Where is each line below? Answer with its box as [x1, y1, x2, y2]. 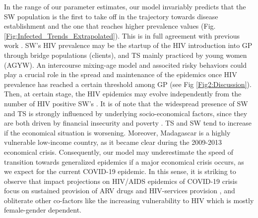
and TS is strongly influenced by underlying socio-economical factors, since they [4, 108, 248, 118]
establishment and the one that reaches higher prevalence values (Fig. [4, 21, 216, 31]
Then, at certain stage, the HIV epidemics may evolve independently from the [4, 88, 242, 99]
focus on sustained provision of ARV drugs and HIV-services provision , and [4, 185, 235, 196]
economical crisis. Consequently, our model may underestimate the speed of [4, 146, 234, 157]
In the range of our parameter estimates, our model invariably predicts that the [4, 1, 246, 11]
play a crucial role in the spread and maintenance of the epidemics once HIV [4, 69, 237, 80]
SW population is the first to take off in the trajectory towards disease [4, 11, 218, 21]
